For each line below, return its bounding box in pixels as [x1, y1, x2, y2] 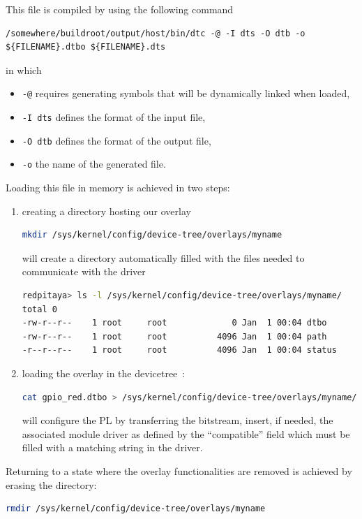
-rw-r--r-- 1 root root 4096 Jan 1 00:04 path [22, 331, 327, 342]
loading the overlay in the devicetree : [22, 365, 186, 380]
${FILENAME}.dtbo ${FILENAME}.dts [6, 42, 166, 52]
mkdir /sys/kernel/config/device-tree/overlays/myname [22, 230, 282, 240]
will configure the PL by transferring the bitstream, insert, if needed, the [22, 413, 333, 427]
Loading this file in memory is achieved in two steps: [6, 180, 230, 194]
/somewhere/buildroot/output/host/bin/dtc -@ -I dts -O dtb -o [6, 28, 306, 38]
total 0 [22, 304, 57, 314]
